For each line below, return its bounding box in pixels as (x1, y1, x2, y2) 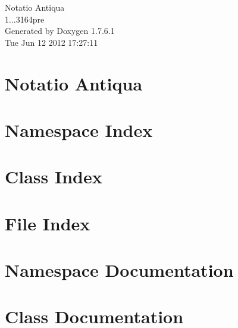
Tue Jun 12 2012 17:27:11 (5, 36, 98, 48)
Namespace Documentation (5, 258, 234, 282)
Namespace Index (5, 117, 153, 142)
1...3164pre (5, 13, 45, 25)
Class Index (5, 164, 102, 189)
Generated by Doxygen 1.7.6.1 (5, 24, 115, 37)
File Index (5, 211, 90, 235)
